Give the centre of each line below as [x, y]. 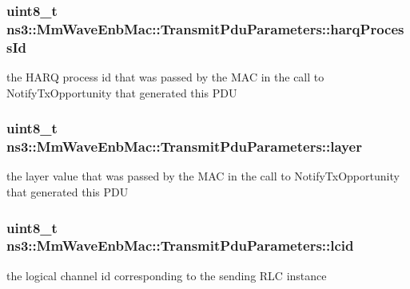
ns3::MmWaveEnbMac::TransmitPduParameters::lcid [180, 245]
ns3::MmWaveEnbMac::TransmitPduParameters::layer [184, 146]
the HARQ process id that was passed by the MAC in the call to [165, 77]
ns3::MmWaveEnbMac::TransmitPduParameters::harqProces [205, 28]
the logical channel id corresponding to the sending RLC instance [167, 275]
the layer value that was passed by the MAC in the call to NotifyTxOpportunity [203, 176]
